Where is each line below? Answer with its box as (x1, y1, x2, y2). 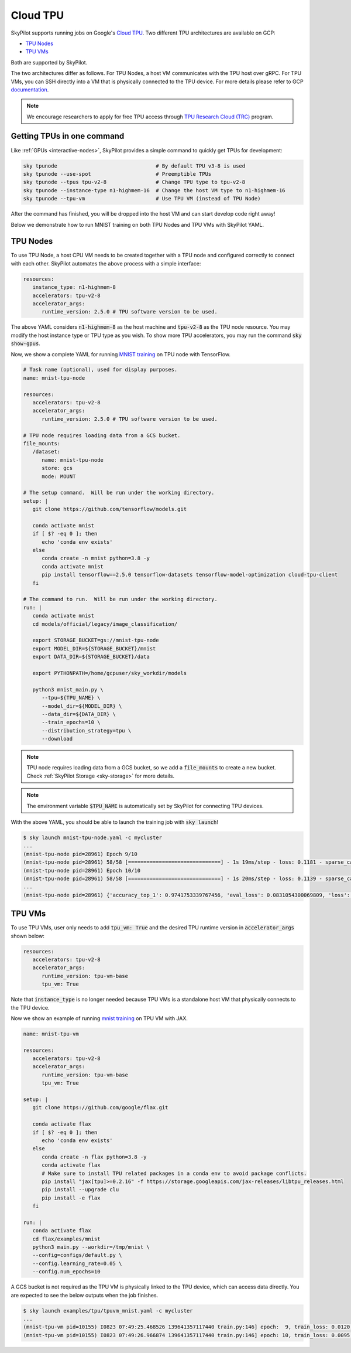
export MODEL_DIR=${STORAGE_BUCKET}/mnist (32, 645, 156, 652)
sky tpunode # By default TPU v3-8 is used (23, 162, 246, 169)
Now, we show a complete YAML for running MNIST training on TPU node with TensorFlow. (11, 350, 231, 357)
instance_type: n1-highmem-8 (32, 284, 116, 291)
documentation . (11, 86, 49, 93)
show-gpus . (11, 340, 40, 347)
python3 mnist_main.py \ (32, 686, 104, 693)
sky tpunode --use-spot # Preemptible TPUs (23, 171, 212, 177)
